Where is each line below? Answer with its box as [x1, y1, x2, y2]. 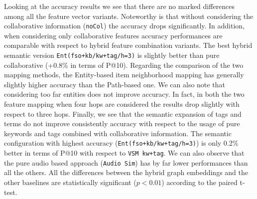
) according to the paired [161, 177, 238, 187]
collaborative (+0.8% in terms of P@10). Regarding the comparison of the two [4, 59, 244, 70]
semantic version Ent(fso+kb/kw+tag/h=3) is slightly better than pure [4, 50, 220, 60]
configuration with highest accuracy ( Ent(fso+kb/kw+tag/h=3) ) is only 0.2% [4, 138, 239, 148]
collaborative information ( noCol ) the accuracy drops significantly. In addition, [4, 20, 245, 31]
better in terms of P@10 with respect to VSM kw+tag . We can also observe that [4, 148, 245, 158]
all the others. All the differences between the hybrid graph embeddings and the [4, 167, 248, 178]
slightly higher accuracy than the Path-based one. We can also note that [4, 79, 225, 89]
